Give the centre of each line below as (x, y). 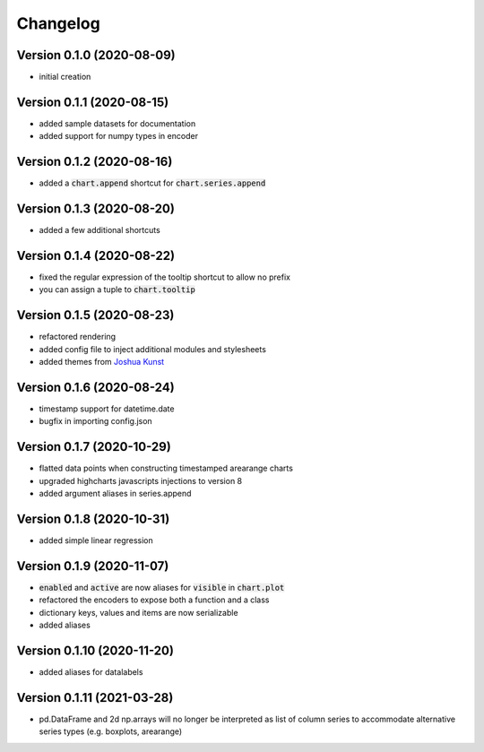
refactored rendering (78, 337)
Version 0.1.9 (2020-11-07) (93, 566)
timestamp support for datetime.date (107, 409)
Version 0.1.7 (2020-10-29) (94, 447)
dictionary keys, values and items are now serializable (138, 612)
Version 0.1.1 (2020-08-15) (93, 102)
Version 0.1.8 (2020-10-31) (93, 519)
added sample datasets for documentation (117, 123)
